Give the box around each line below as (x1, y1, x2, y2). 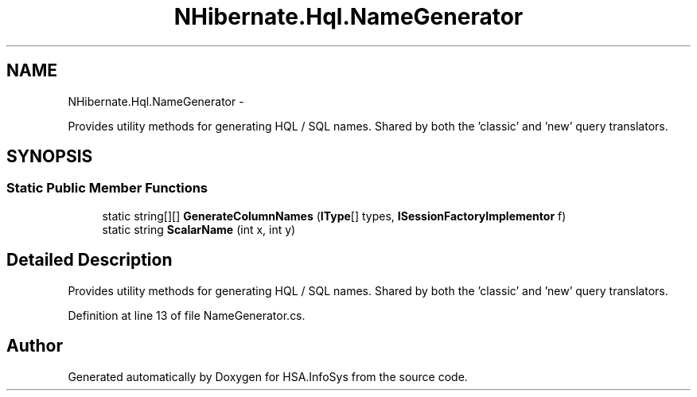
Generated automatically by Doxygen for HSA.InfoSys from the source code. (68, 369, 468, 383)
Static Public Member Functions (6, 180, 208, 197)
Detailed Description (6, 250, 173, 271)
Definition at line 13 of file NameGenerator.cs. (68, 308, 306, 322)
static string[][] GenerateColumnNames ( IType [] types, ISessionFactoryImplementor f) (102, 208, 567, 223)
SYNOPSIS (6, 146, 93, 167)
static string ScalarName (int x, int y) (102, 222, 296, 236)
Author (6, 336, 63, 356)
